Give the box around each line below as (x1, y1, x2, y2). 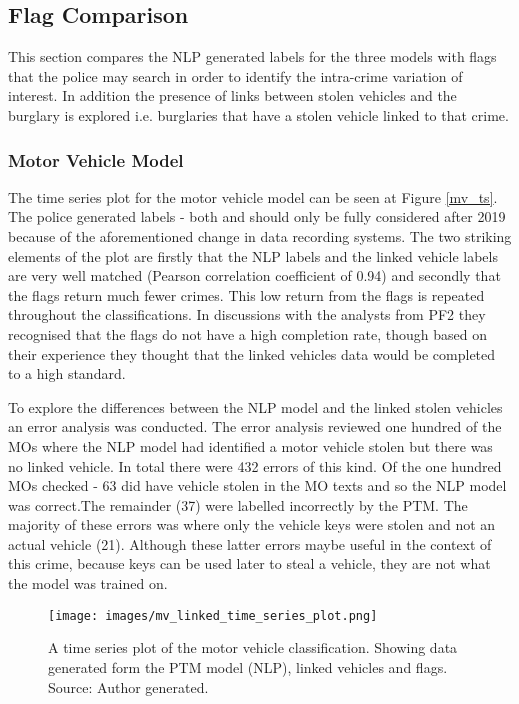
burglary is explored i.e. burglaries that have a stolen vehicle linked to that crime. (8, 104, 509, 125)
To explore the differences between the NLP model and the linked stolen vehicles (8, 396, 503, 417)
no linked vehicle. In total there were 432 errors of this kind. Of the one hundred (8, 455, 502, 476)
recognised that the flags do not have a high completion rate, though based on (8, 323, 488, 344)
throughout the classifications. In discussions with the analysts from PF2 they (8, 304, 486, 325)
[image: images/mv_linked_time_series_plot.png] (48, 608, 378, 623)
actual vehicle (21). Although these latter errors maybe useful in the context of (8, 533, 492, 554)
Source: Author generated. (48, 676, 209, 697)
